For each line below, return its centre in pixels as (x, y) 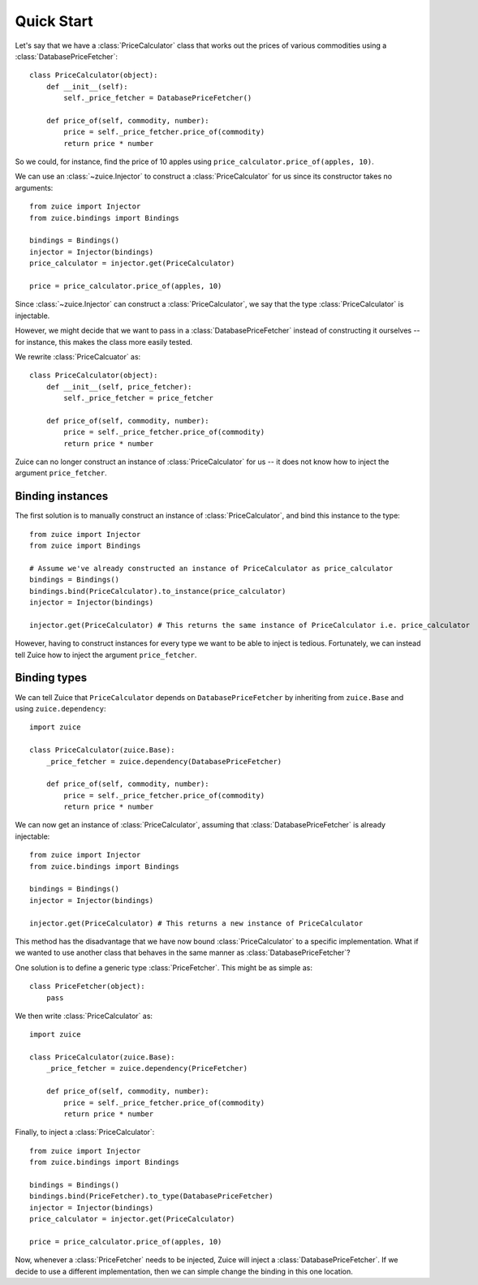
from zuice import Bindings (85, 546)
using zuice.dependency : (60, 708)
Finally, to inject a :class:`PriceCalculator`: (85, 1132)
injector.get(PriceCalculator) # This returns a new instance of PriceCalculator (196, 923)
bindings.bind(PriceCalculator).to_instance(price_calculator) (158, 591)
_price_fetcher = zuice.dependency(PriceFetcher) (146, 1068)
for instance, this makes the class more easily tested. (104, 342)
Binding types (51, 678)
